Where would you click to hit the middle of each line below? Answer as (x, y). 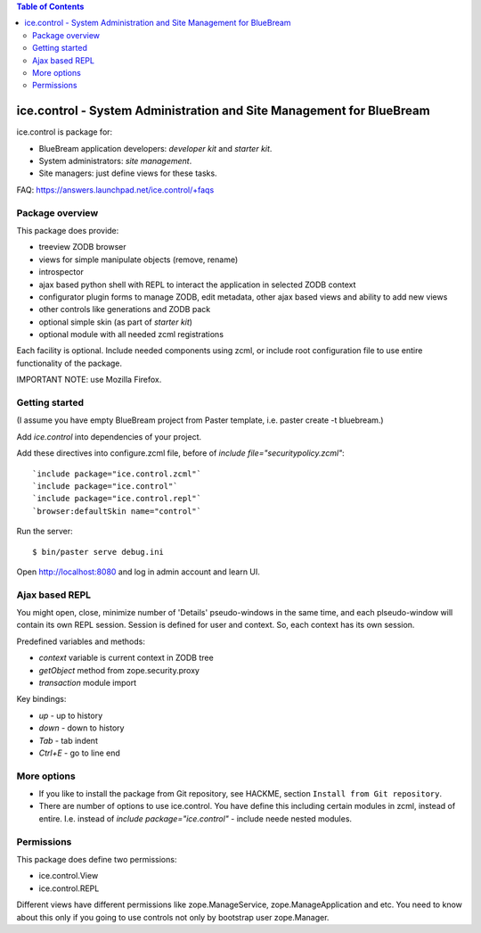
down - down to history (82, 728)
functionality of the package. (69, 363)
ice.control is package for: (65, 132)
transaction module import (88, 683)
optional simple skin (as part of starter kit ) (116, 322)
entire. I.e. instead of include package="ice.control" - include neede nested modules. (195, 818)
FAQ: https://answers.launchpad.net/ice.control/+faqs (115, 190)
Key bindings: (41, 699)
